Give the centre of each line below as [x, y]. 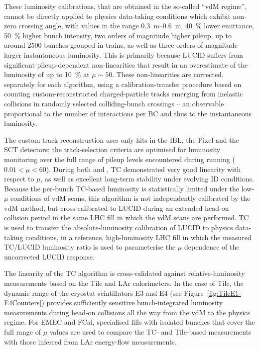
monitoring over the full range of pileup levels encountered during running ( [120, 159]
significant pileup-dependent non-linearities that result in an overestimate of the [126, 64]
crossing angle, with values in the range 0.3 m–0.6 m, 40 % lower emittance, [136, 26]
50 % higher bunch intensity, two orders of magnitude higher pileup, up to [118, 35]
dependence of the [212, 247]
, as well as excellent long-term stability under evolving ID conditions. [147, 179]
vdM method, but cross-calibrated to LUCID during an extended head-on [117, 208]
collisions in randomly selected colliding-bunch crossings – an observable [114, 103]
